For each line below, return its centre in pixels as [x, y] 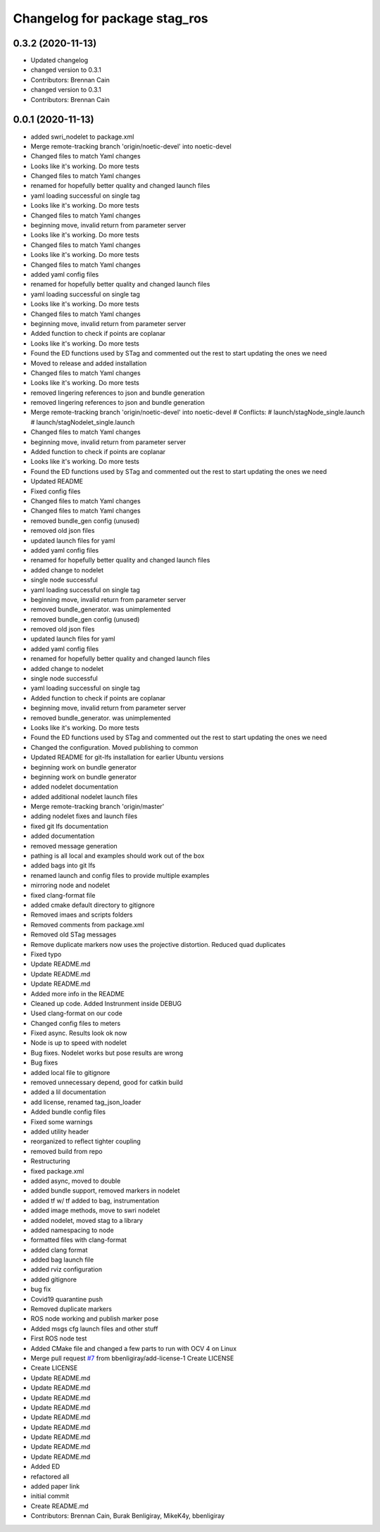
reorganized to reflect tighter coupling [85, 1141]
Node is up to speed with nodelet [78, 1043]
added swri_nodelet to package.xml [82, 137]
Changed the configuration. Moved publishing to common [114, 747]
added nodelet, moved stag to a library [87, 1220]
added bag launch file [62, 1260]
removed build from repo [66, 1151]
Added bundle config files [68, 1112]
